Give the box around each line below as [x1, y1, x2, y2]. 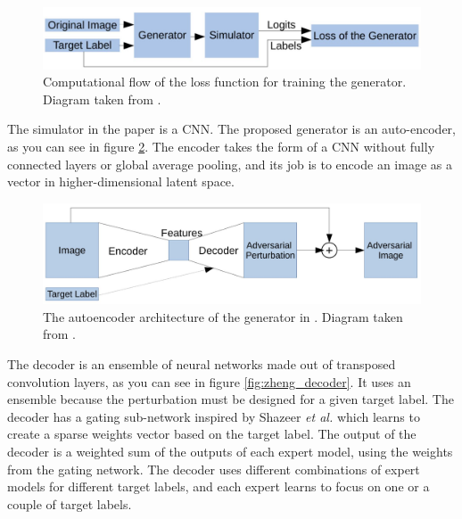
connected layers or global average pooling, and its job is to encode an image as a [7, 154, 452, 173]
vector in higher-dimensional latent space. [7, 172, 235, 191]
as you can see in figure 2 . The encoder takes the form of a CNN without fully [7, 136, 435, 155]
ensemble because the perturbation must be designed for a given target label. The [7, 390, 454, 408]
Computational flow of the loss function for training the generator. [43, 72, 407, 91]
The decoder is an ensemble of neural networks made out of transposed [7, 355, 396, 374]
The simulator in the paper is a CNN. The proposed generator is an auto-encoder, [7, 119, 456, 138]
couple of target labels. [7, 494, 132, 513]
